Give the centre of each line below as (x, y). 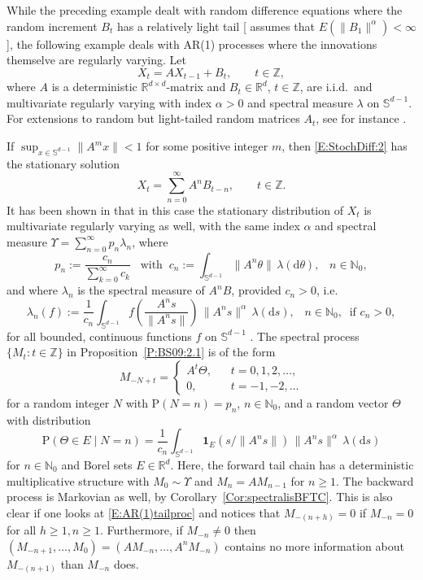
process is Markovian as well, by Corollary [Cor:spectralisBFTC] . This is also (200, 497)
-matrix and (196, 87)
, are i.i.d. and (336, 87)
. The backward (375, 480)
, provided (256, 290)
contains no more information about (314, 545)
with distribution (49, 419)
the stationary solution (63, 163)
